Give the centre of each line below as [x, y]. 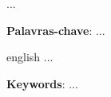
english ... [30, 57]
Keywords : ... [42, 83]
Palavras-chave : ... [56, 30]
